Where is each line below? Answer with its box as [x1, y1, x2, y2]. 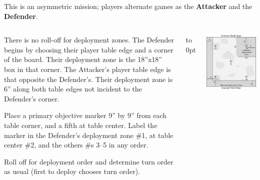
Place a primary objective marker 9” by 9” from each [4, 110, 167, 120]
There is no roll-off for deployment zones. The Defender [4, 34, 174, 45]
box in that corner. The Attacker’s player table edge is [4, 63, 171, 74]
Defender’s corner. [4, 93, 59, 103]
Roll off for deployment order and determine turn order [4, 156, 173, 166]
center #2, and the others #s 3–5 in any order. [4, 139, 148, 150]
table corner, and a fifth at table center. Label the [4, 119, 157, 130]
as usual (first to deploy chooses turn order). [4, 166, 140, 176]
